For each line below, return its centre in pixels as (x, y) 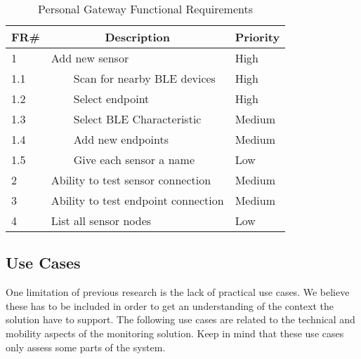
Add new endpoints (121, 139)
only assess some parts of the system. (86, 347)
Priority (257, 37)
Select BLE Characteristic (137, 119)
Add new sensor (90, 58)
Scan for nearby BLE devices (144, 78)
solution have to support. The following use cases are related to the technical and (180, 319)
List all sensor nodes (101, 221)
